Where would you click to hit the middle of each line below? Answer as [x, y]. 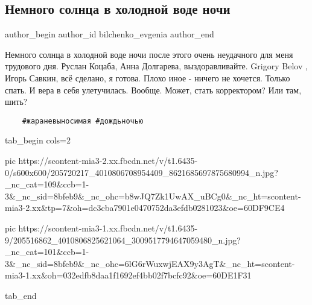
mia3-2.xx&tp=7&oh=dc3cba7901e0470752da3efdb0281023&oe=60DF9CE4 [145, 208]
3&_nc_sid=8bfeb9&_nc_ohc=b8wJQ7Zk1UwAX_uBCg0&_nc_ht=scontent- [153, 196]
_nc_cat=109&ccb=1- [47, 184]
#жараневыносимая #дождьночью [83, 121]
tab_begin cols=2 [38, 140]
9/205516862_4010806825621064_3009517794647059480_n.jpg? [123, 240]
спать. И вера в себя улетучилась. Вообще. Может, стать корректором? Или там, [153, 90]
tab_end [21, 295]
